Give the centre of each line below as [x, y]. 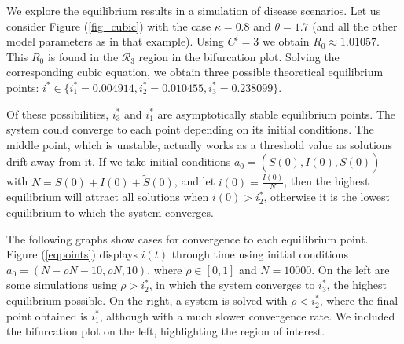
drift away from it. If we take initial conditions [119, 161]
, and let [195, 181]
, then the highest [327, 181]
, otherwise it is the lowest [327, 197]
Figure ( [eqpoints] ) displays [72, 254]
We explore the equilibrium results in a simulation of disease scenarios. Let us [194, 10]
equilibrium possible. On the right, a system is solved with [147, 300]
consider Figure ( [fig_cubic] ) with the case [109, 26]
